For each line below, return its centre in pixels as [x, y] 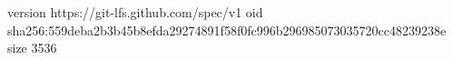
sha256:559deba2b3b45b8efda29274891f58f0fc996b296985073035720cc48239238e [227, 30]
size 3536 [32, 48]
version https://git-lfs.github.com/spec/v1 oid [135, 12]
